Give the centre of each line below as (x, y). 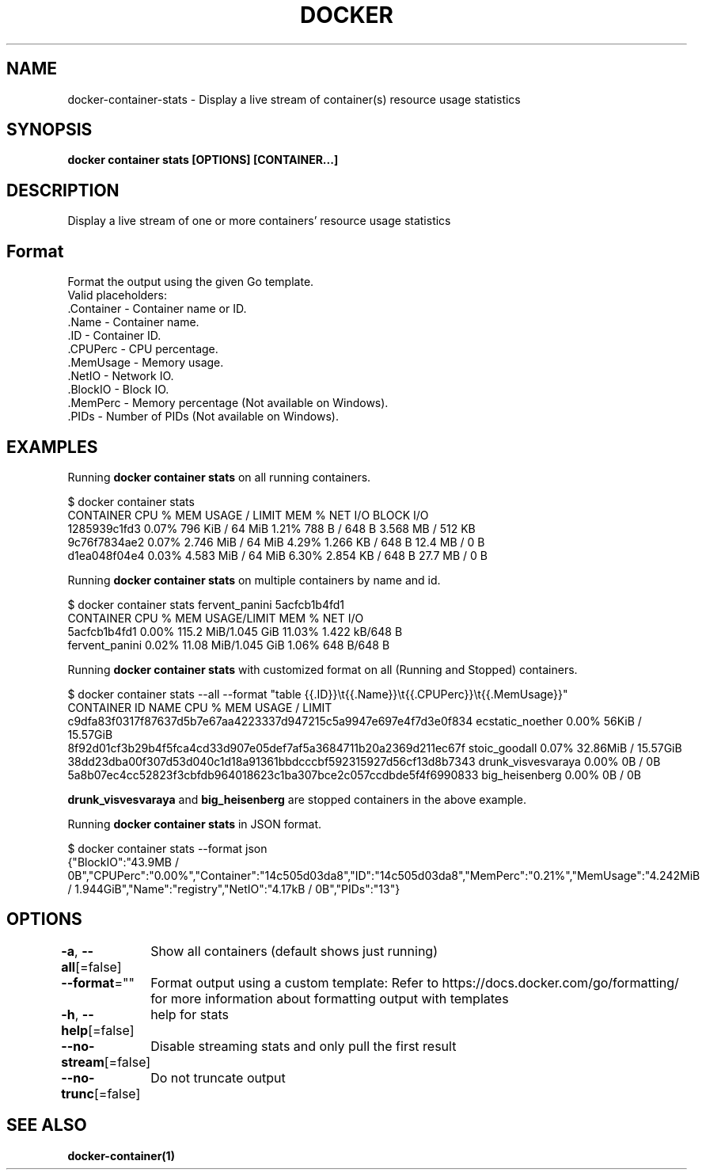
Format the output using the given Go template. (191, 282)
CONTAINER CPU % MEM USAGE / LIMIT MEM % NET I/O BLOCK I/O (248, 515)
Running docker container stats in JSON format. (195, 824)
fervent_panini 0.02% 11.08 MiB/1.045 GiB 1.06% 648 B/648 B (229, 645)
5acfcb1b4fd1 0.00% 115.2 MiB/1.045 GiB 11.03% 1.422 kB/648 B (235, 631)
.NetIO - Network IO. (121, 376)
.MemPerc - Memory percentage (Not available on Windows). (228, 403)
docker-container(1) (121, 1155)
